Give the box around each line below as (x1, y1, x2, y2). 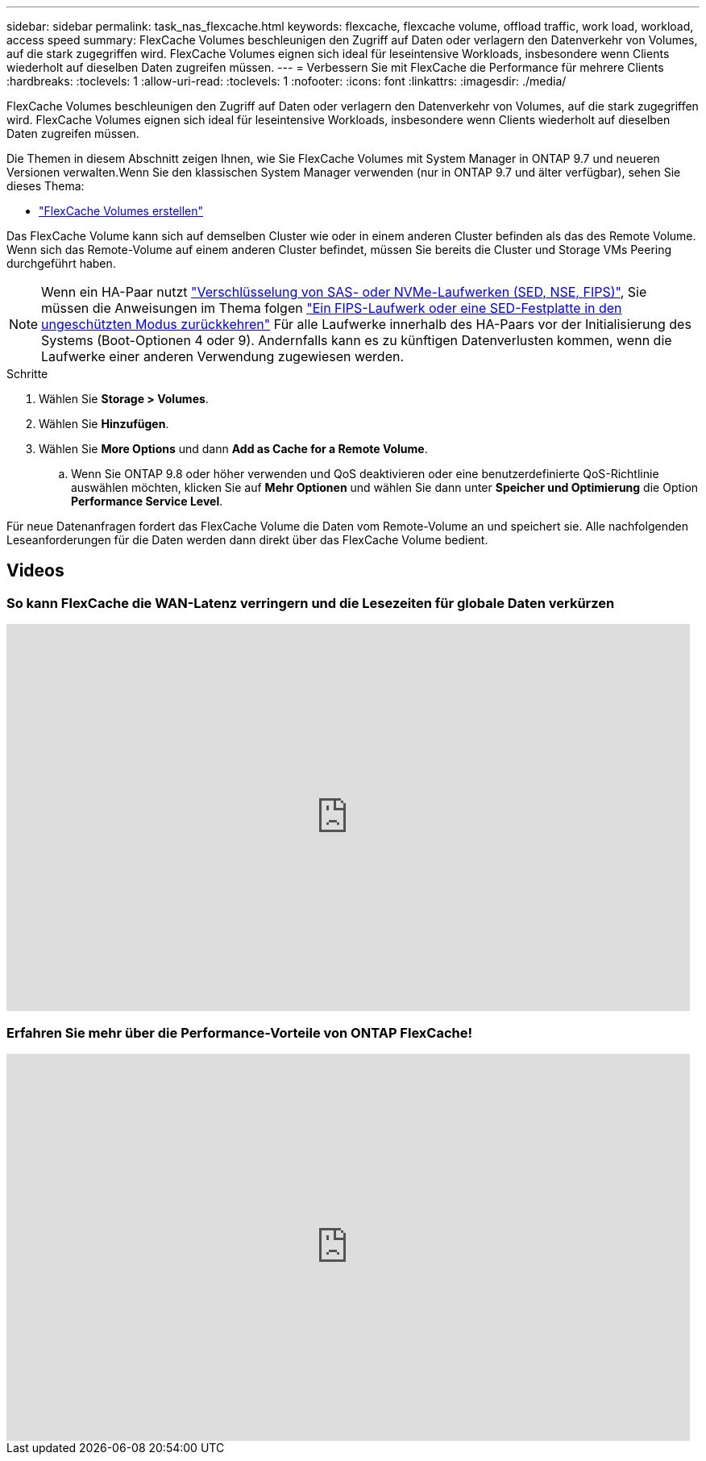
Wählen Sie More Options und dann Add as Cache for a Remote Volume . (39, 442, 428, 456)
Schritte (6, 367, 48, 381)
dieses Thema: (6, 179, 85, 193)
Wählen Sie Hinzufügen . (39, 417, 169, 431)
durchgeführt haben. (6, 256, 116, 270)
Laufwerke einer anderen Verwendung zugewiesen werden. (41, 348, 405, 364)
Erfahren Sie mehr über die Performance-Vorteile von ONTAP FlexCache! (6, 1024, 472, 1041)
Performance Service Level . (71, 494, 223, 508)
